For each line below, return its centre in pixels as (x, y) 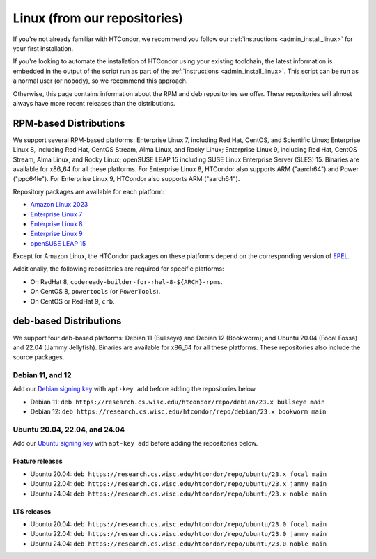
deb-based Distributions (67, 321)
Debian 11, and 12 (42, 375)
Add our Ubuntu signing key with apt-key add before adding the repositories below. (135, 443)
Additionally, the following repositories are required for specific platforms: (118, 269)
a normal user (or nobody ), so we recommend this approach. (100, 81)
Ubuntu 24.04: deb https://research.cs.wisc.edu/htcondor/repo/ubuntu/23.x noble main (179, 494)
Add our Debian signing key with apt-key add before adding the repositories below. (135, 389)
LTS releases (32, 511)
